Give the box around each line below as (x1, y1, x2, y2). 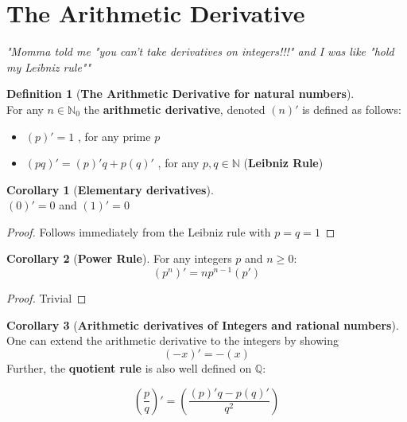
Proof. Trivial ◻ (6, 290, 87, 307)
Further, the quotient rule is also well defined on (6, 359, 252, 376)
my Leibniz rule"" (6, 58, 91, 75)
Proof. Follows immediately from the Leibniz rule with (6, 223, 271, 240)
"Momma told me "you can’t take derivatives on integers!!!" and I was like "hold (6, 43, 394, 60)
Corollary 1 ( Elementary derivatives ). (6, 181, 214, 197)
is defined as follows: (302, 100, 401, 117)
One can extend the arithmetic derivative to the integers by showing (6, 332, 339, 349)
